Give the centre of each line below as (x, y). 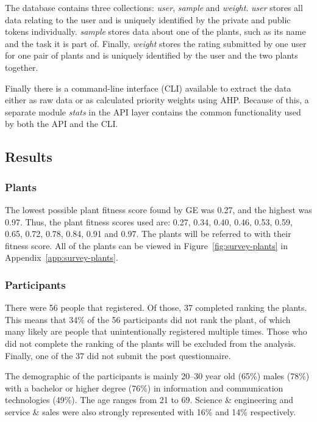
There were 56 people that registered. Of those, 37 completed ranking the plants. (156, 307)
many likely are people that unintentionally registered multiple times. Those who (156, 331)
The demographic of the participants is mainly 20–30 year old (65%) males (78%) (157, 376)
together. (22, 67)
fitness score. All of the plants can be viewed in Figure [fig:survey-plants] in (146, 245)
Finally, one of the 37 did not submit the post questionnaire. (118, 355)
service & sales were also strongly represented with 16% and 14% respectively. (151, 411)
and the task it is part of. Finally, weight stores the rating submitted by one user (156, 43)
